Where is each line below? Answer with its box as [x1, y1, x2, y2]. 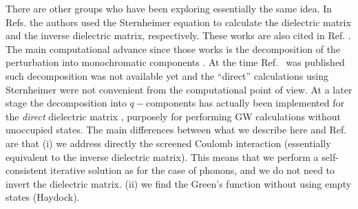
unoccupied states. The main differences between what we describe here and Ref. [6, 122, 347, 137]
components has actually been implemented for [145, 96, 344, 110]
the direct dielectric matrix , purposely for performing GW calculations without [6, 109, 341, 123]
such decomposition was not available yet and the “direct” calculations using [6, 68, 329, 82]
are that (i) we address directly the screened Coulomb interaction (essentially [6, 135, 331, 150]
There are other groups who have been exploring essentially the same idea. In [6, 1, 333, 15]
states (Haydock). [6, 190, 80, 204]
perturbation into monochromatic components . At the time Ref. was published [6, 55, 345, 69]
